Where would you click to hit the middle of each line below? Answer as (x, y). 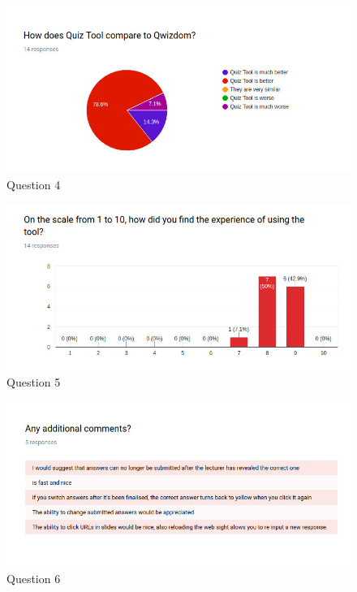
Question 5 (34, 381)
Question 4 (34, 184)
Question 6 (34, 579)
